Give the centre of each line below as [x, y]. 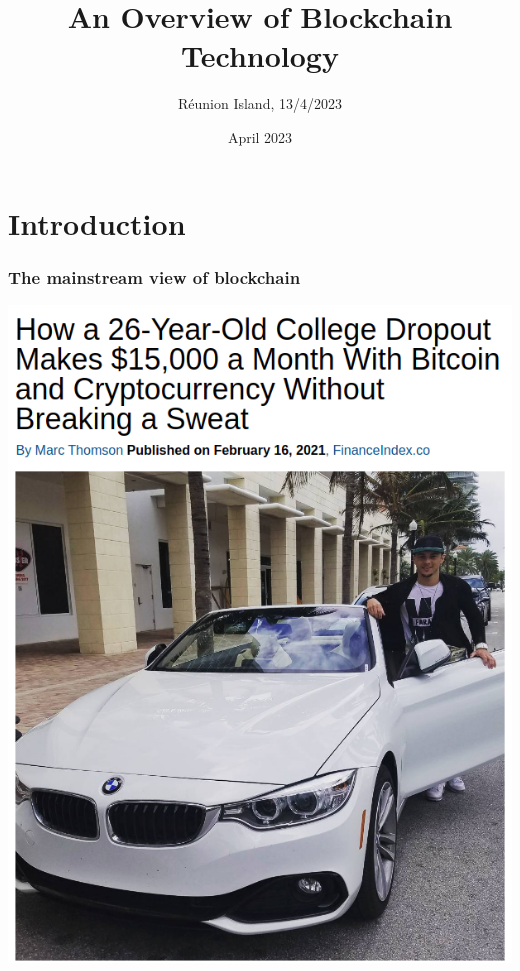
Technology [260, 55]
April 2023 [260, 136]
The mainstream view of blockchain [154, 276]
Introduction [97, 222]
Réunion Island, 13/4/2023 [259, 103]
